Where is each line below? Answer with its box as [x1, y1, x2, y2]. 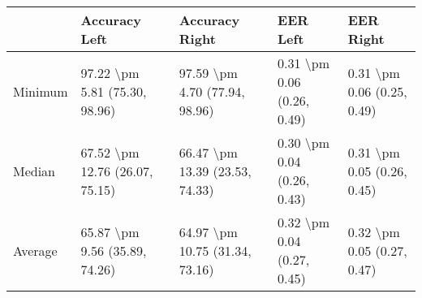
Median [13, 161, 56, 180]
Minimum [13, 81, 68, 101]
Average [13, 240, 58, 260]
